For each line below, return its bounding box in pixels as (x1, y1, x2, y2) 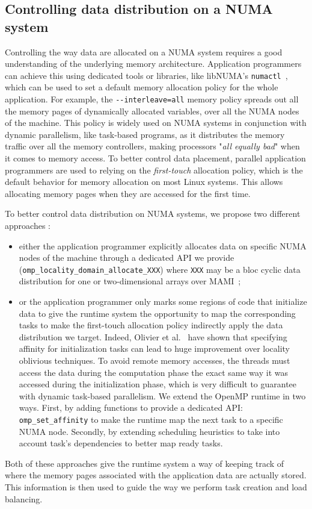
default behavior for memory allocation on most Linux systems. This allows (5, 175, 283, 188)
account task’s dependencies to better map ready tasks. (19, 437, 223, 449)
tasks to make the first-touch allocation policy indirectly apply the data (19, 319, 283, 331)
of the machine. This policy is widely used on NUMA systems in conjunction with (5, 116, 307, 129)
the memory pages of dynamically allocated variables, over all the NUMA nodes (5, 104, 299, 117)
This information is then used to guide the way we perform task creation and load (5, 481, 307, 493)
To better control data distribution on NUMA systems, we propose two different (5, 207, 301, 220)
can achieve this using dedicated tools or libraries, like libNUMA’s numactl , (5, 69, 288, 81)
